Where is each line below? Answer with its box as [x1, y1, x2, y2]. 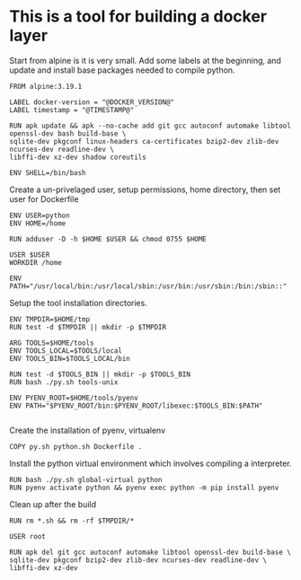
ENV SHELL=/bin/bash [9, 168, 87, 177]
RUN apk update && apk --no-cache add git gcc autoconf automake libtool [9, 121, 292, 130]
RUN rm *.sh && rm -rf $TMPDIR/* [9, 516, 135, 525]
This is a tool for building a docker [9, 6, 268, 27]
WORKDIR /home [9, 258, 63, 267]
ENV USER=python [9, 211, 70, 220]
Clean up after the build [9, 498, 97, 509]
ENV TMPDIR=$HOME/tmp [9, 314, 91, 324]
